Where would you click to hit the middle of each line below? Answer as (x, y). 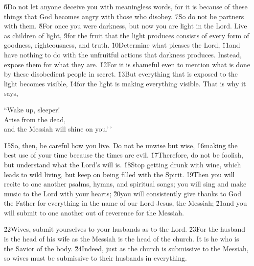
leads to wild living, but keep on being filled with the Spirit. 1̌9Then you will (119, 174)
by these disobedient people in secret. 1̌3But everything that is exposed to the (121, 74)
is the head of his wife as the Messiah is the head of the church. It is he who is (122, 239)
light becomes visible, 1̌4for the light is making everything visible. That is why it (125, 83)
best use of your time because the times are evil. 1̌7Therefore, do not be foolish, (124, 155)
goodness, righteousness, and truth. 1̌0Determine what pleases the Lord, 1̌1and (122, 45)
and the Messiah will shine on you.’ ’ (58, 129)
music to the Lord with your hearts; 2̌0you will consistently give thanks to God (123, 193)
